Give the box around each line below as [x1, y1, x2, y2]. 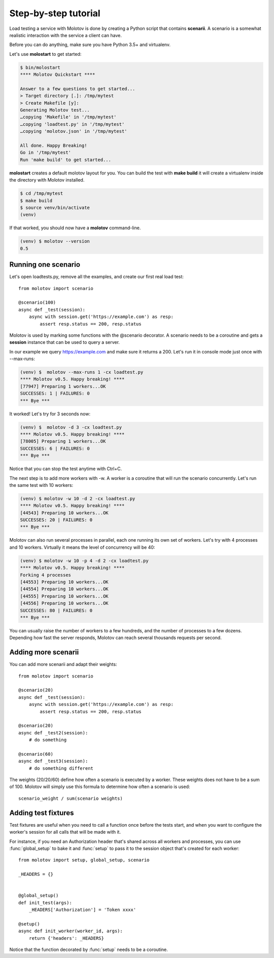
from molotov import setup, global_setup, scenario [18, 857, 150, 863]
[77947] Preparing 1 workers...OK [20, 383, 106, 389]
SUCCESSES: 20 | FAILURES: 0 [20, 517, 93, 523]
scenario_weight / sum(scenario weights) [18, 795, 123, 801]
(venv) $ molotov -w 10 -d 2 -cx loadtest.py [20, 495, 135, 502]
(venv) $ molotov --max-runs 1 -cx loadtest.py [20, 369, 144, 375]
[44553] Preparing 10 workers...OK [20, 579, 109, 585]
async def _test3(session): [18, 758, 88, 764]
